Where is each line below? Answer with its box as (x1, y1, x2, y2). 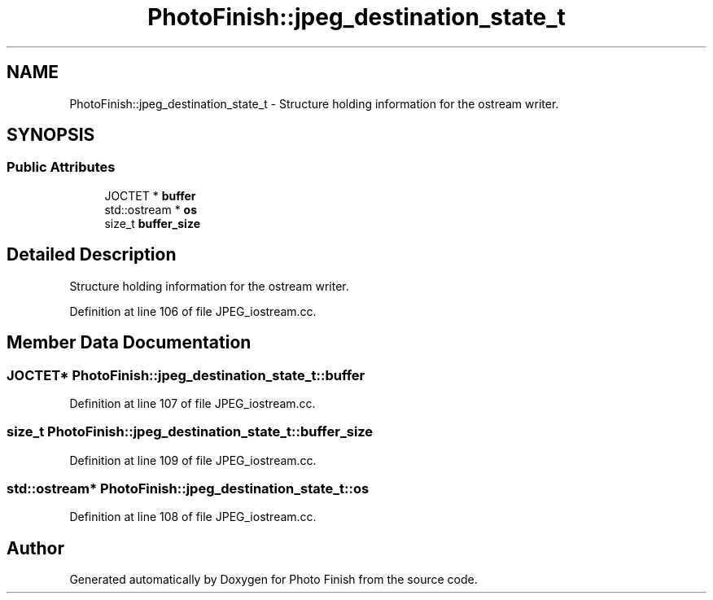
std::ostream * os (104, 202, 198, 217)
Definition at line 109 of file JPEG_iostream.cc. (69, 453, 317, 467)
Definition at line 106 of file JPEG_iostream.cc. (69, 304, 317, 318)
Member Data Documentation (7, 332, 252, 353)
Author (7, 537, 64, 558)
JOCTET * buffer (104, 188, 196, 203)
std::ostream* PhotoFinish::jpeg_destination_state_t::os (7, 480, 370, 497)
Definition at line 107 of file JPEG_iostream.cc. (69, 396, 316, 410)
